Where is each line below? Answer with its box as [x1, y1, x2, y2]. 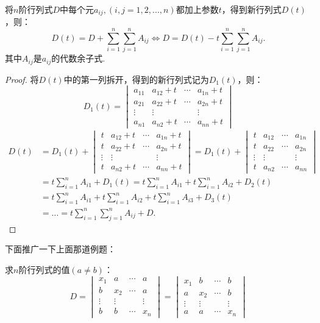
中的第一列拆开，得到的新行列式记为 [63, 73, 209, 85]
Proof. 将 [5, 73, 39, 85]
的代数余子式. [51, 52, 105, 65]
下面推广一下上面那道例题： [5, 243, 116, 255]
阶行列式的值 [18, 263, 70, 275]
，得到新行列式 [221, 3, 282, 15]
